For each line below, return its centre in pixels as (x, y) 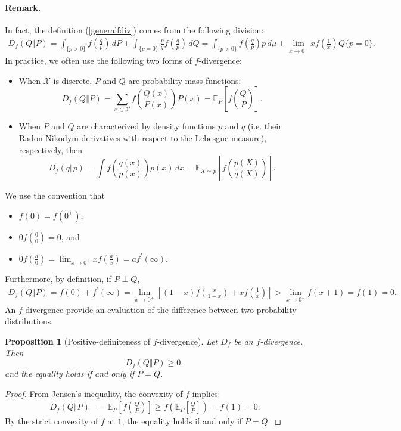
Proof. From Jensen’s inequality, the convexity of (94, 393)
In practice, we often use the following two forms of (99, 61)
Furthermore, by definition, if (58, 278)
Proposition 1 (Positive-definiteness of (78, 341)
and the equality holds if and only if (70, 373)
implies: (206, 393)
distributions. (29, 321)
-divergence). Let (187, 341)
